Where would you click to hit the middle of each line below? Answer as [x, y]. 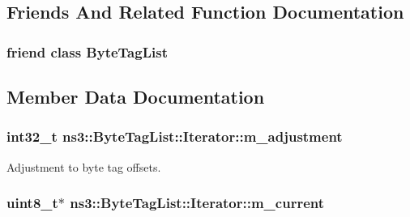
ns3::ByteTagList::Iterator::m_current [197, 203]
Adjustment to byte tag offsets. [84, 166]
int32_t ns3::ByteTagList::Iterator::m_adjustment [175, 136]
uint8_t [32, 203]
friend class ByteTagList [87, 51]
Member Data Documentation [136, 97]
